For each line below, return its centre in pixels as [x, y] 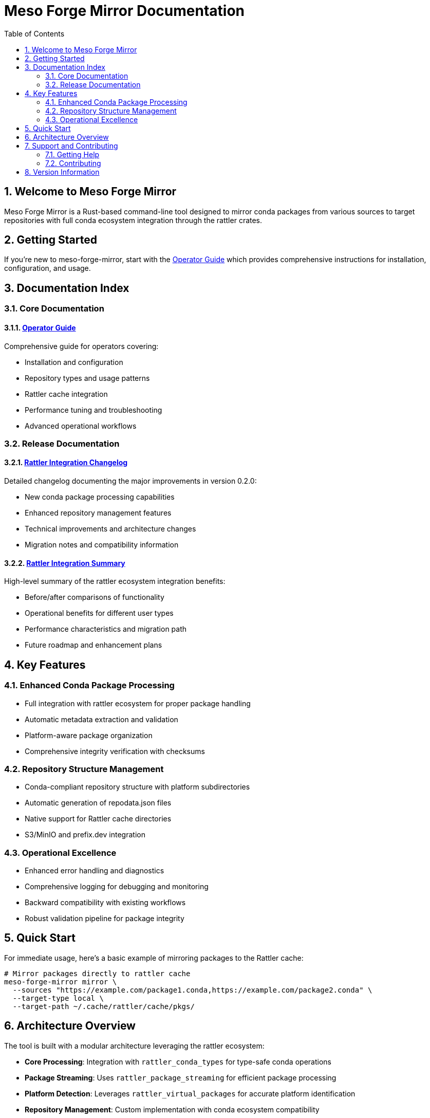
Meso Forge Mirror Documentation [125, 11]
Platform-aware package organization [89, 735]
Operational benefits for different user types [99, 613]
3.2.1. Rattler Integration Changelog [66, 463]
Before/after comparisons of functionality [95, 597]
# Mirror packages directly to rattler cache [97, 973]
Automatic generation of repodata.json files [98, 803]
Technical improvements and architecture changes [110, 529]
